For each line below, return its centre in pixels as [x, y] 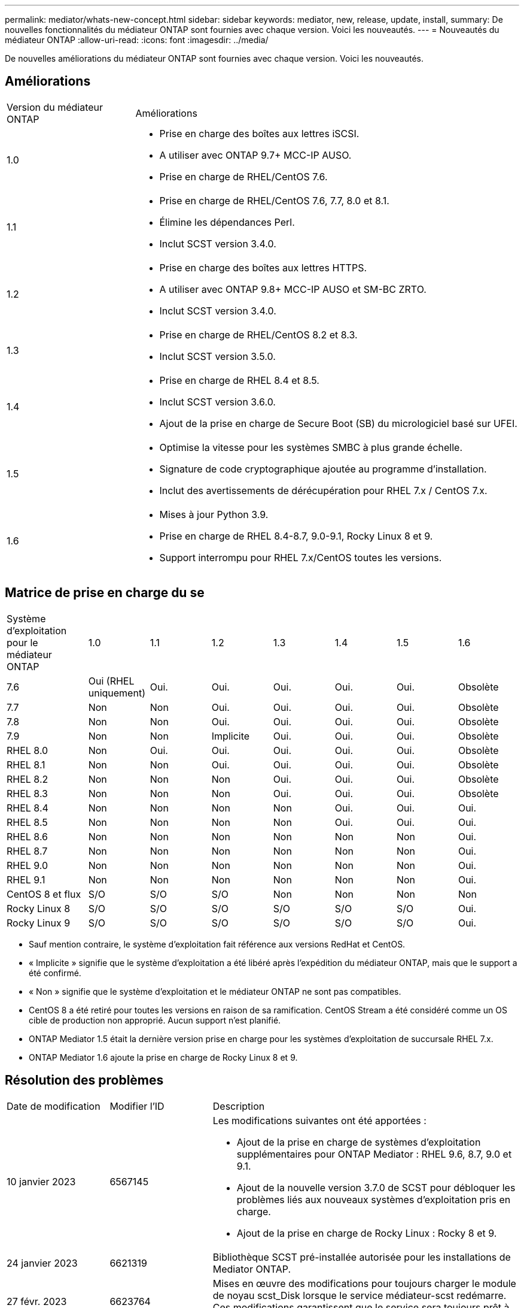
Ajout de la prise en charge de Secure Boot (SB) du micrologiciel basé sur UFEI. [338, 423]
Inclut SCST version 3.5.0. [217, 356]
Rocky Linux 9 [39, 923]
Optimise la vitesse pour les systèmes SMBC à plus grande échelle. [311, 447]
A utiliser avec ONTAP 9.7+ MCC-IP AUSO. [255, 155]
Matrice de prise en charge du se [105, 593]
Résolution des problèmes [84, 1080]
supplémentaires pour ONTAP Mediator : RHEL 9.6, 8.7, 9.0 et [374, 1154]
